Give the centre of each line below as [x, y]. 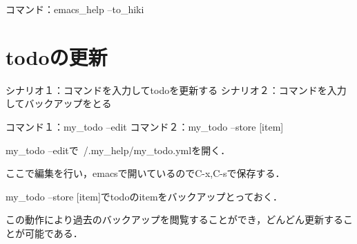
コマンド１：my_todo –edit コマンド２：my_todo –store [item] [145, 126]
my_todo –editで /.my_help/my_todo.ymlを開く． [118, 150]
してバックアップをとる [59, 103]
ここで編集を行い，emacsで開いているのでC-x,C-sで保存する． [145, 173]
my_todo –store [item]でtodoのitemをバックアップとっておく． [144, 196]
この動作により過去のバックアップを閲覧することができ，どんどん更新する [174, 219]
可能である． [54, 233]
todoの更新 [57, 56]
